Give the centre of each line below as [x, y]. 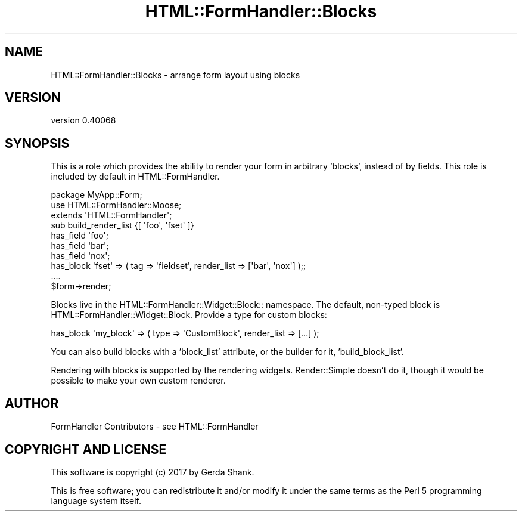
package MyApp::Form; [97, 195]
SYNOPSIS [37, 143]
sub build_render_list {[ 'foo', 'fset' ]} [122, 225]
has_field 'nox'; [80, 256]
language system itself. [96, 500]
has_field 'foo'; [80, 236]
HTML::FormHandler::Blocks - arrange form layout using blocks [175, 75]
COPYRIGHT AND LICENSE [86, 449]
